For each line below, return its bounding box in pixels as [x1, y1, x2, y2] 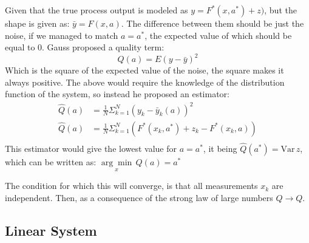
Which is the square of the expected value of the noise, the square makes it [5, 64, 284, 77]
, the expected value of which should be [144, 29, 292, 41]
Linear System [5, 221, 97, 239]
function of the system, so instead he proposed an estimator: [5, 87, 229, 100]
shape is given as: [5, 17, 70, 29]
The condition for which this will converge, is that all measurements [5, 179, 258, 192]
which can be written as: [5, 155, 97, 168]
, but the [264, 4, 297, 16]
